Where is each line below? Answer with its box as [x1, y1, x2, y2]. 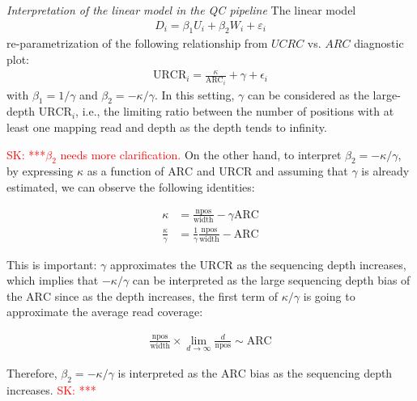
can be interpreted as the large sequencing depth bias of [132, 272, 411, 289]
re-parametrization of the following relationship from [6, 35, 268, 52]
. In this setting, [154, 86, 235, 103]
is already [361, 163, 410, 179]
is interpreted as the [117, 364, 218, 381]
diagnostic [354, 35, 404, 52]
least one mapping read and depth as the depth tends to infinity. [6, 119, 327, 136]
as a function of [87, 163, 164, 179]
